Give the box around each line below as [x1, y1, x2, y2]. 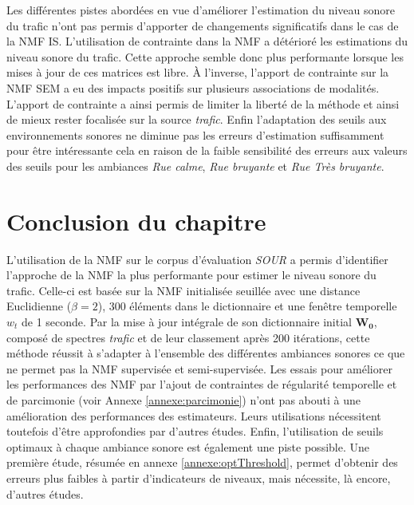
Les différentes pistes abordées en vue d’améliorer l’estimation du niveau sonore [6, 2, 396, 18]
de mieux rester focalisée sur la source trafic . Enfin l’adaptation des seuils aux [6, 111, 387, 128]
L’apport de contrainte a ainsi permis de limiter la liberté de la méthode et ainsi [6, 95, 400, 112]
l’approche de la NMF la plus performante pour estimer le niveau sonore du [6, 266, 377, 283]
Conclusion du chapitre [6, 204, 266, 237]
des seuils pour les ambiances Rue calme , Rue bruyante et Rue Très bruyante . [6, 157, 384, 174]
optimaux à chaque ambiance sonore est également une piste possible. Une [6, 438, 369, 455]
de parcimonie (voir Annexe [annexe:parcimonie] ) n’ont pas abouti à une [6, 392, 361, 408]
